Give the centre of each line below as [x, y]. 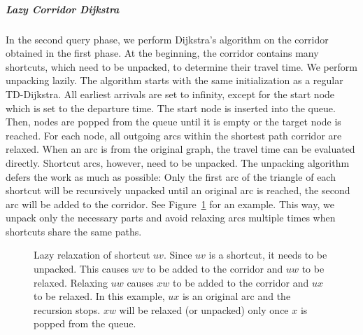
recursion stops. [67, 309]
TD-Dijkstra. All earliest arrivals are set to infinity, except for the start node [170, 94]
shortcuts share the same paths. [74, 231]
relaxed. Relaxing [71, 282]
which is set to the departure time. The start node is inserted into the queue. [171, 108]
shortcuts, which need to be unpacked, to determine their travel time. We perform [181, 66]
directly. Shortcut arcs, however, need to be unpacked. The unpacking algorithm [178, 162]
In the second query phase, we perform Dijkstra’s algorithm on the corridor [167, 39]
